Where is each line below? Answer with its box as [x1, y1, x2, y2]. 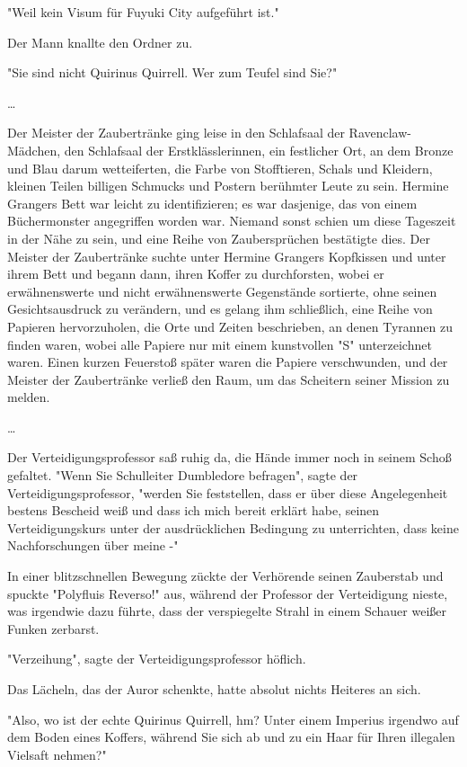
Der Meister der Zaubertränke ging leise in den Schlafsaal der [7, 123, 345, 142]
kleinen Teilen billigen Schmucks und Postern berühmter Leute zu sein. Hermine [7, 176, 449, 195]
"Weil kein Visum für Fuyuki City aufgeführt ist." [7, 3, 279, 21]
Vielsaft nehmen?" [7, 745, 107, 763]
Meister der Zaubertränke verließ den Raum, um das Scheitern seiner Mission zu [7, 370, 450, 388]
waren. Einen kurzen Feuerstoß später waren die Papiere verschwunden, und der [7, 352, 448, 371]
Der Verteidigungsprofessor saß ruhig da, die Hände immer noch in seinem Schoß [7, 448, 452, 467]
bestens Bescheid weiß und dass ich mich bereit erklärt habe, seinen [7, 501, 380, 520]
